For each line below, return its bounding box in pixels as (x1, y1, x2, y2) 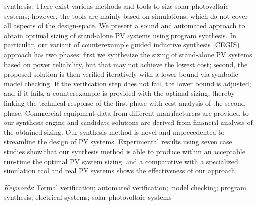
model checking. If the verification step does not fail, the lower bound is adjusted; (4, 78, 251, 88)
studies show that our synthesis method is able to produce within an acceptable (4, 146, 245, 156)
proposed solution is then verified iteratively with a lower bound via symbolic (4, 69, 238, 79)
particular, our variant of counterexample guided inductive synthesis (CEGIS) (4, 40, 240, 50)
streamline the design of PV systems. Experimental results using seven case (4, 136, 232, 147)
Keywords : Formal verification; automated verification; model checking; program (4, 182, 246, 192)
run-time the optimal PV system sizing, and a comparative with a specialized (4, 156, 238, 166)
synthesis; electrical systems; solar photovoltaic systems (4, 192, 171, 202)
